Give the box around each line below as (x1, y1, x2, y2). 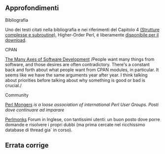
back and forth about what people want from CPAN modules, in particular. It (5, 67, 159, 73)
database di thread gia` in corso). (5, 127, 72, 133)
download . (5, 37, 27, 43)
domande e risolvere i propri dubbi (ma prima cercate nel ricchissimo (5, 121, 145, 127)
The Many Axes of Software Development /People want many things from (5, 56, 155, 62)
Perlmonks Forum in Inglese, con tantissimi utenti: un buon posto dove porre (5, 116, 160, 122)
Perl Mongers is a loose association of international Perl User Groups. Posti (5, 101, 159, 108)
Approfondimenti (5, 4, 59, 12)
